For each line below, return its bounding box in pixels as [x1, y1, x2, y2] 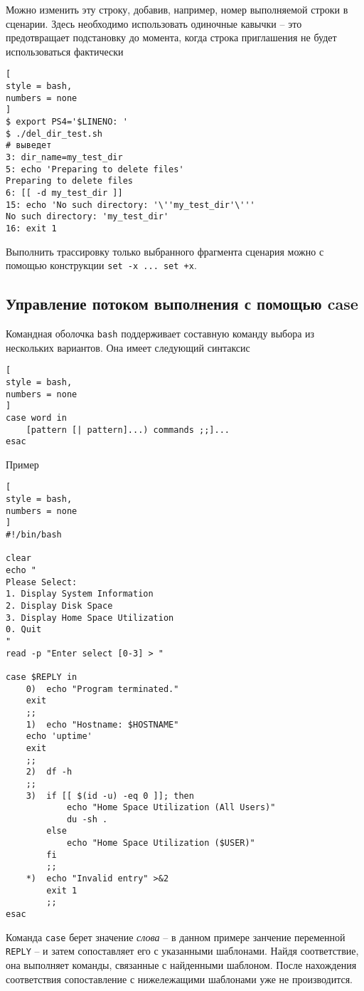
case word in [6, 412, 67, 423]
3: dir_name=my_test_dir [6, 152, 123, 162]
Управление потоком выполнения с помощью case [6, 293, 358, 315]
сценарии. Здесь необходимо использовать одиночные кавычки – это [6, 16, 302, 31]
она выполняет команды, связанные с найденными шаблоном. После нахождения [6, 958, 357, 972]
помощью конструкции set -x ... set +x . [6, 258, 197, 273]
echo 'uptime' [26, 731, 92, 742]
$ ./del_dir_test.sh [6, 128, 103, 139]
